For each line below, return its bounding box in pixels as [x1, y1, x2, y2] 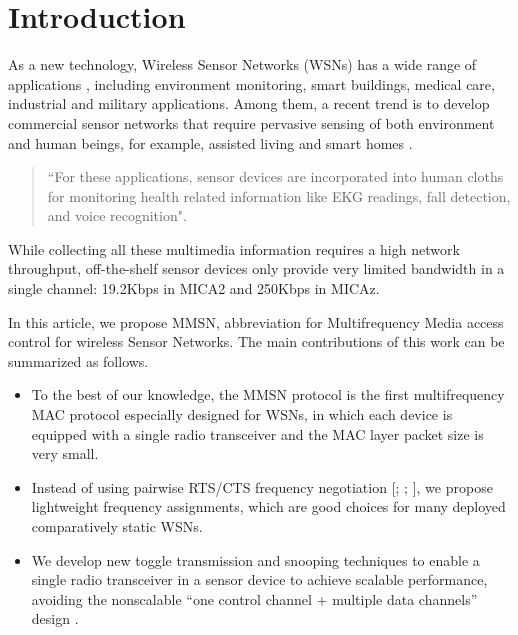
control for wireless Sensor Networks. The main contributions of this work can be [8, 331, 505, 352]
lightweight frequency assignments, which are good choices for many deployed [31, 496, 506, 517]
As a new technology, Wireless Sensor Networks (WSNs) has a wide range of [8, 54, 477, 75]
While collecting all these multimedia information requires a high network [8, 238, 460, 259]
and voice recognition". [47, 205, 187, 226]
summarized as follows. [8, 350, 149, 371]
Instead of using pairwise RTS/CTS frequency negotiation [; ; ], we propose [31, 476, 493, 497]
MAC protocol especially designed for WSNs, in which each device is [31, 404, 453, 425]
